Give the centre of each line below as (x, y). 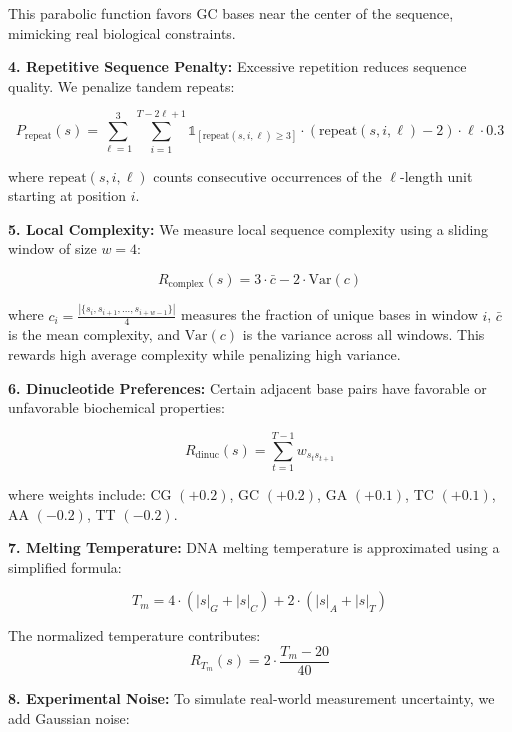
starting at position (67, 195)
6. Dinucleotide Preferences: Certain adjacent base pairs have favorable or (247, 387)
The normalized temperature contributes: (134, 635)
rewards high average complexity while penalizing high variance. (204, 354)
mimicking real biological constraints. (122, 32)
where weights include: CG (90, 493)
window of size (52, 248)
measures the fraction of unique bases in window (329, 314)
